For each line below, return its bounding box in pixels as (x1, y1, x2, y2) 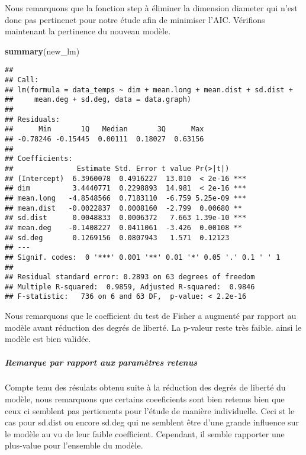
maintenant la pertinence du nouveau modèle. (5, 25, 171, 37)
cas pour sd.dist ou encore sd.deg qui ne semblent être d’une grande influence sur (5, 416, 299, 428)
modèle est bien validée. (5, 333, 91, 345)
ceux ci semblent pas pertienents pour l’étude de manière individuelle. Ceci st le (5, 404, 295, 417)
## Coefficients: (5, 154, 73, 163)
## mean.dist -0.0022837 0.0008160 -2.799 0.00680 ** (5, 204, 242, 212)
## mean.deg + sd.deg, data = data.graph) (5, 95, 191, 104)
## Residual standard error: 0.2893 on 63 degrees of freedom (5, 273, 255, 282)
